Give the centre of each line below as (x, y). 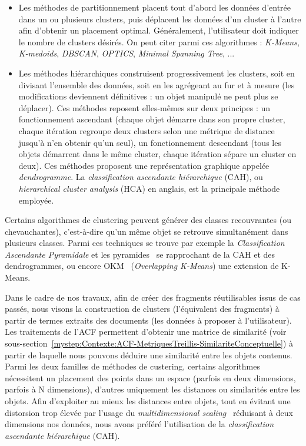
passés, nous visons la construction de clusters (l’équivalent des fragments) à (142, 309)
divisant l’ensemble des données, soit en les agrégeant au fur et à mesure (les (157, 84)
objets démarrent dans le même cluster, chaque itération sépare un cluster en (157, 154)
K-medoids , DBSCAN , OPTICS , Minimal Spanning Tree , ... (127, 53)
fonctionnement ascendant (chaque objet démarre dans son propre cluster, (152, 119)
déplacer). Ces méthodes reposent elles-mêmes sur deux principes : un (144, 107)
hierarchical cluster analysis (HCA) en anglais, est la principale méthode (149, 188)
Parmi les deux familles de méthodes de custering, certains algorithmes (132, 366)
